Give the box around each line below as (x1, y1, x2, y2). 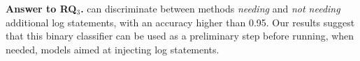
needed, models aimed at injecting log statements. (6, 42, 219, 56)
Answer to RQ (6, 1, 77, 15)
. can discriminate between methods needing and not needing (80, 1, 340, 15)
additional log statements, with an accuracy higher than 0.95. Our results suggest (6, 15, 355, 29)
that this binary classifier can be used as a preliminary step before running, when (6, 28, 354, 43)
